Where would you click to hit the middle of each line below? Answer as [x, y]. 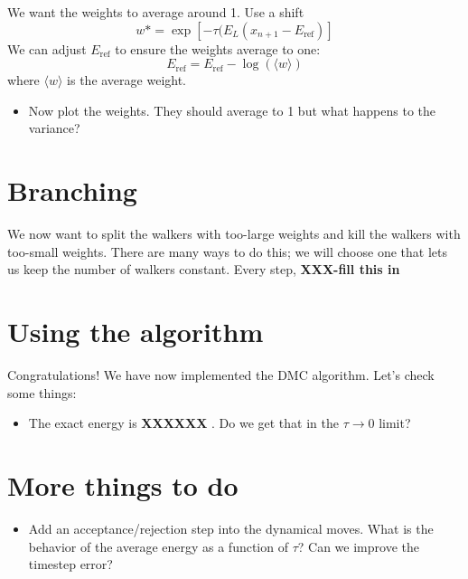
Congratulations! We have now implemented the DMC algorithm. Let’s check [221, 375]
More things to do [123, 484]
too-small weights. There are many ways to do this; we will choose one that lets [227, 251]
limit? [395, 423]
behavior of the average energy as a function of [158, 546]
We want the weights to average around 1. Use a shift [156, 12]
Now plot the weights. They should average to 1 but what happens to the [232, 110]
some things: [42, 392]
